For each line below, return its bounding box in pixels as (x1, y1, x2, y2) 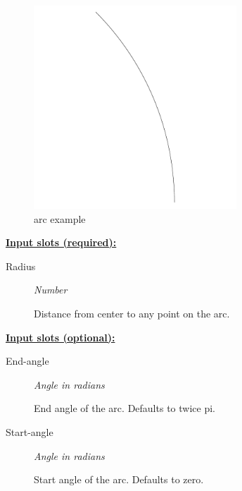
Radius (6, 258, 36, 273)
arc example (34, 211, 86, 226)
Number (34, 282, 68, 297)
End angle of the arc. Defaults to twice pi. (34, 401, 215, 416)
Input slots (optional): (6, 329, 115, 344)
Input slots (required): (6, 235, 117, 250)
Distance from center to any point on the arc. (34, 305, 230, 320)
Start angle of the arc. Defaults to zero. (34, 472, 204, 487)
